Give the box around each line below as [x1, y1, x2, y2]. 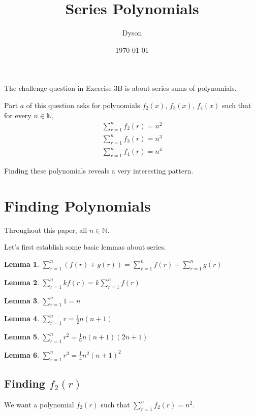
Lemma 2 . [4, 276, 40, 287]
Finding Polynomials [4, 195, 151, 216]
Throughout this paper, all [4, 224, 87, 235]
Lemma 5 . [4, 331, 40, 342]
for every [4, 110, 31, 120]
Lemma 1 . [4, 258, 40, 269]
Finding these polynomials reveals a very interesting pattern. [4, 165, 194, 176]
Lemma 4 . [4, 313, 40, 324]
